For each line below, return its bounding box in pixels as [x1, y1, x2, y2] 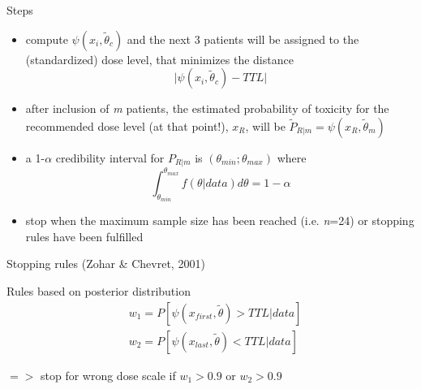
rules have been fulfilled [25, 227, 144, 244]
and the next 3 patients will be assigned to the [127, 30, 359, 47]
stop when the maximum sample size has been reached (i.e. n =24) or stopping [25, 212, 415, 229]
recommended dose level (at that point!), [25, 117, 229, 134]
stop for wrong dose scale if [40, 366, 176, 383]
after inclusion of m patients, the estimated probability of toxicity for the [25, 100, 389, 117]
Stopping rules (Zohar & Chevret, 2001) [6, 255, 205, 272]
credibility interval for [55, 149, 165, 166]
